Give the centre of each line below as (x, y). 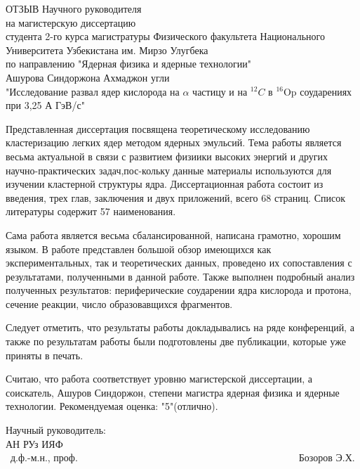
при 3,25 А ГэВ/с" (45, 105)
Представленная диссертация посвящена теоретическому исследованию (158, 128)
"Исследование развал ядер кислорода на (93, 91)
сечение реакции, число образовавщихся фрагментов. (119, 303)
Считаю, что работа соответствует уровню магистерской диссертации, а (159, 379)
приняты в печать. (45, 355)
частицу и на (220, 91)
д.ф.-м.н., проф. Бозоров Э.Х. (182, 457)
